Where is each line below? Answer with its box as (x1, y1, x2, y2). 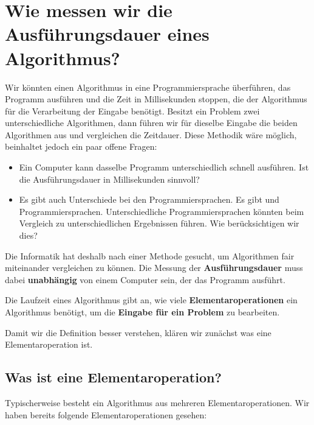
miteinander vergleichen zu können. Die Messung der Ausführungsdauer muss (5, 261, 303, 274)
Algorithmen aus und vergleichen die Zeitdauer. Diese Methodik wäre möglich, (5, 128, 297, 141)
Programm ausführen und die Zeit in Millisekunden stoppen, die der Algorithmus (5, 93, 307, 105)
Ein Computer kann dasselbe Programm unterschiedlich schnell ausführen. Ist (19, 161, 309, 174)
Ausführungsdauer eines (5, 21, 210, 46)
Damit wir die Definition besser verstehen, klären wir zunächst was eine (5, 326, 271, 339)
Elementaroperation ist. (5, 338, 93, 351)
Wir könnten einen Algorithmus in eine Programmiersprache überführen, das (5, 80, 291, 93)
